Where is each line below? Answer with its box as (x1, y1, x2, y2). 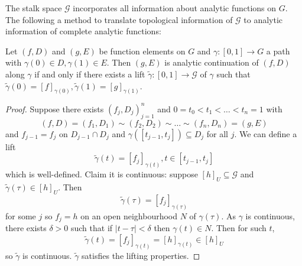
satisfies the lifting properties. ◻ (82, 249, 200, 261)
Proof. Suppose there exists (5, 102, 104, 115)
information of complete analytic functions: (5, 25, 161, 37)
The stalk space (5, 2, 62, 14)
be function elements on (99, 44, 186, 57)
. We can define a (234, 127, 297, 140)
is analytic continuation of (164, 56, 259, 69)
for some (5, 209, 36, 222)
